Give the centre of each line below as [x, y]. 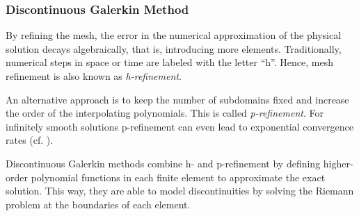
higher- [338, 163]
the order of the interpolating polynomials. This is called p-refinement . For [165, 113]
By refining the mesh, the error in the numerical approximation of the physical [174, 35]
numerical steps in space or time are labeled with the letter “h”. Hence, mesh [169, 62]
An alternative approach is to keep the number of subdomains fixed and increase [177, 99]
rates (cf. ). [30, 140]
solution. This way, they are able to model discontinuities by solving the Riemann [180, 191]
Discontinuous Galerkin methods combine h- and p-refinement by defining [163, 163]
